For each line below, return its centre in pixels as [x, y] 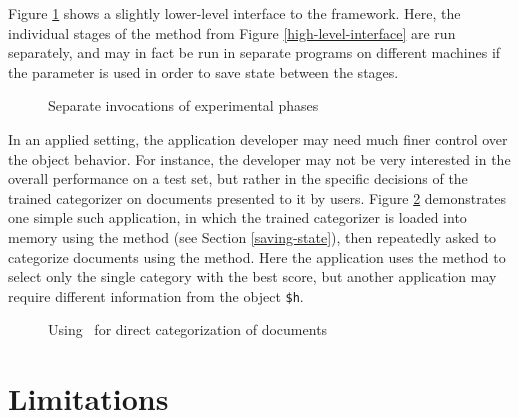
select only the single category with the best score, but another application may [252, 276]
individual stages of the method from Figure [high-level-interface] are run [232, 32]
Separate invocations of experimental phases [183, 105]
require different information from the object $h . [156, 295]
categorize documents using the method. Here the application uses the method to [257, 256]
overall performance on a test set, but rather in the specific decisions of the [238, 178]
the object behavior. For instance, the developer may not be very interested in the [259, 158]
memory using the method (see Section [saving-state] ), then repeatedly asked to [252, 236]
